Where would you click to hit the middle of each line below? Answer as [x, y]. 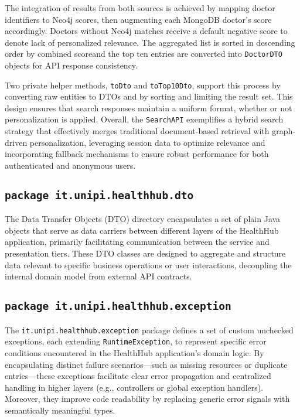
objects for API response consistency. [71, 65]
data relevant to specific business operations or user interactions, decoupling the [148, 264]
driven [16, 142]
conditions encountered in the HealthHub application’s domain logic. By [134, 352]
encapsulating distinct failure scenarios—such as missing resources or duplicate [146, 364]
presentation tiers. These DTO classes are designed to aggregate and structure [145, 253]
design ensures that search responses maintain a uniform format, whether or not [149, 107]
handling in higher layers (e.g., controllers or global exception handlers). [134, 387]
